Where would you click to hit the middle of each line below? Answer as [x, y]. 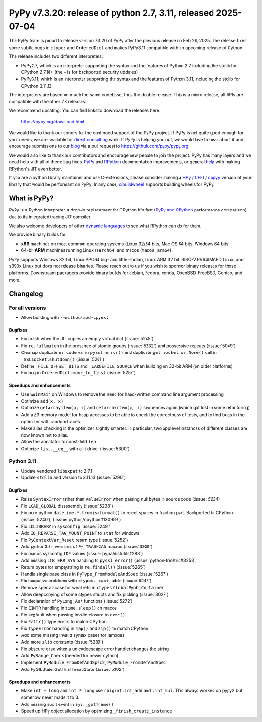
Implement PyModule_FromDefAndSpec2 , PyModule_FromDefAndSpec [94, 662]
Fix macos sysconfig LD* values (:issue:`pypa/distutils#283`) [82, 553]
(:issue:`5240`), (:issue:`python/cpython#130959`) [71, 519]
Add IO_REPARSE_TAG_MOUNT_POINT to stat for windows [80, 533]
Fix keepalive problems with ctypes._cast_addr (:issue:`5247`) [87, 581]
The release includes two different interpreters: [56, 56]
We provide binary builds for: [38, 235]
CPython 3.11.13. [37, 86]
